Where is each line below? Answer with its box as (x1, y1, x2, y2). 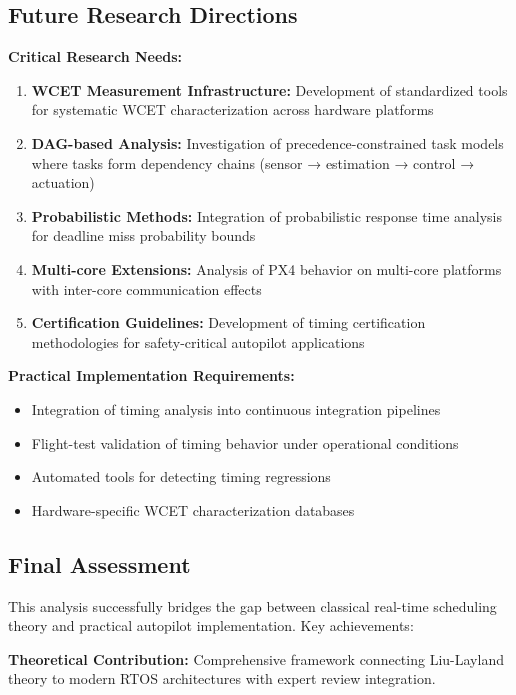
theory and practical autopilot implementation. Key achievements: (8, 615, 414, 636)
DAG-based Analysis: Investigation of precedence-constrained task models (31, 132, 504, 153)
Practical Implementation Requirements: (8, 365, 295, 386)
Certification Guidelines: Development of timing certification (31, 312, 426, 333)
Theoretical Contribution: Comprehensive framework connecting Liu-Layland (8, 648, 504, 669)
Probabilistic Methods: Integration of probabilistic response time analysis (31, 205, 503, 226)
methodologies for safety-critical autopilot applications (31, 331, 365, 352)
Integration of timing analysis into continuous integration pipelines (31, 398, 441, 419)
